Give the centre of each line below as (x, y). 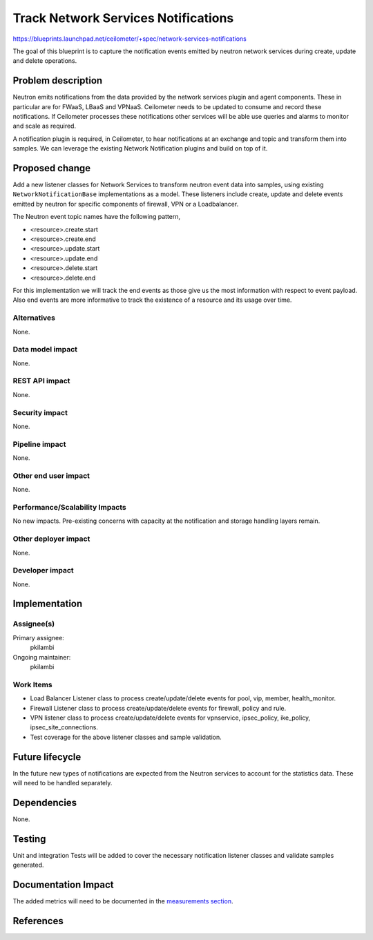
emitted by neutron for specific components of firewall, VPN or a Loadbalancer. (126, 204)
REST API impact (41, 381)
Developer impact (43, 570)
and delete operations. (45, 61)
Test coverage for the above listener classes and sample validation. (126, 737)
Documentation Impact (63, 885)
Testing (29, 839)
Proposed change (52, 168)
